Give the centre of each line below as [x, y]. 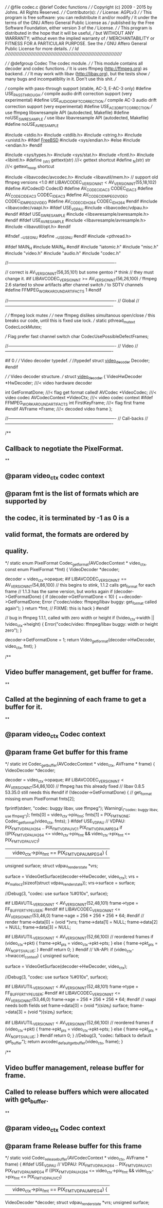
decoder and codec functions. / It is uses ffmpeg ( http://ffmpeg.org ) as [76, 68]
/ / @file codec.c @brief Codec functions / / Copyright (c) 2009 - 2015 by [79, 7]
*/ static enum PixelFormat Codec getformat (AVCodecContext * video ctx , [76, 563]
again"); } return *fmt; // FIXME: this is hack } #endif [57, 608]
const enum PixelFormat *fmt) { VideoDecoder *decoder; [63, 569]
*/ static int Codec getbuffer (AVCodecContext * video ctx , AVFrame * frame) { [80, 764]
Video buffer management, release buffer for [75, 1068]
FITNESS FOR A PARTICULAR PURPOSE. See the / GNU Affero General [76, 43]
